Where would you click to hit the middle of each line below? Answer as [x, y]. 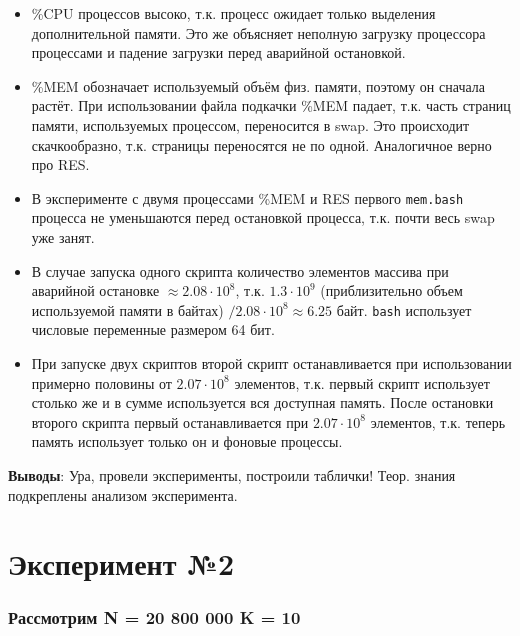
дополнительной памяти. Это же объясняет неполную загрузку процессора [258, 32]
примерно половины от [101, 382]
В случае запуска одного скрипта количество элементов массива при [240, 270]
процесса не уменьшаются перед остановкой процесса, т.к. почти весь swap [263, 217]
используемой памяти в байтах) [127, 309]
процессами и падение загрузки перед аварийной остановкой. [218, 52]
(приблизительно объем [391, 290]
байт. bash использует [404, 309]
